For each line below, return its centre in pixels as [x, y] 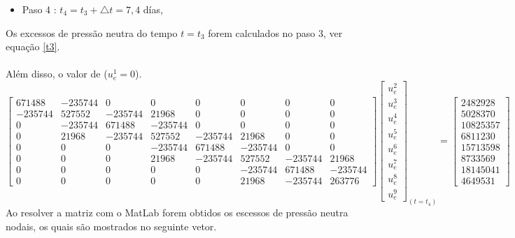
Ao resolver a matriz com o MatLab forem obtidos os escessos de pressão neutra [177, 213]
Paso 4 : [39, 9]
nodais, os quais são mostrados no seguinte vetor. [111, 226]
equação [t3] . [33, 46]
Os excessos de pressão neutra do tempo [92, 32]
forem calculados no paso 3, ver [275, 32]
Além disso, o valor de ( [57, 74]
